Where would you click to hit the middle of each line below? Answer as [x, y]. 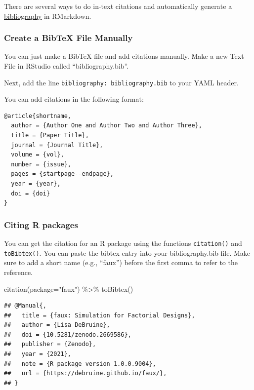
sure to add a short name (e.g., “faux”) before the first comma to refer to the [121, 262]
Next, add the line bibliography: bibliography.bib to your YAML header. [121, 82]
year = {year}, [36, 184]
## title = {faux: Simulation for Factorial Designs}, [100, 315]
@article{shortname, [38, 116]
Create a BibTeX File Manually [68, 38]
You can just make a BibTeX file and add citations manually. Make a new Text [124, 56]
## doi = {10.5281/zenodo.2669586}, [68, 334]
